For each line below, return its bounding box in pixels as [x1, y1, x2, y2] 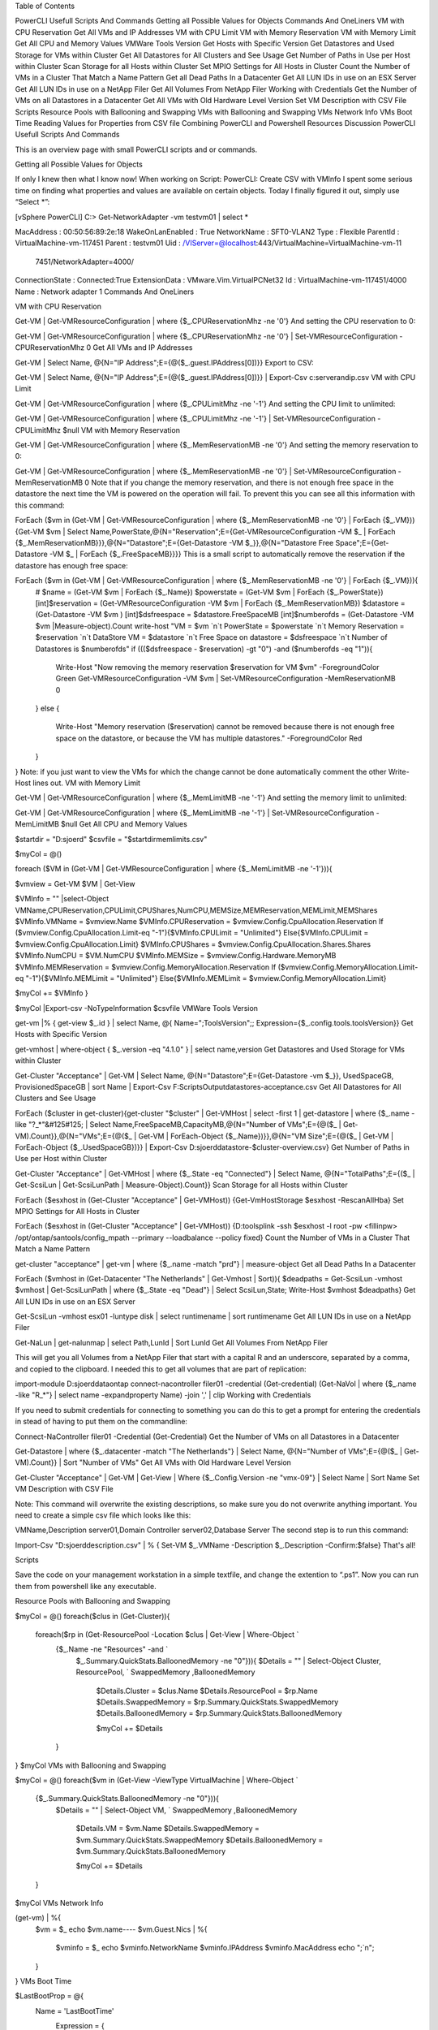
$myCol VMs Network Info [15, 1898, 104, 1908]
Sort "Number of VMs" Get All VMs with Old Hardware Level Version [63, 1458, 292, 1467]
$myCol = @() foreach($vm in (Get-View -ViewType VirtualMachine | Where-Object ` [15, 1775, 298, 1785]
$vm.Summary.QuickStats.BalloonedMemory [75, 1846, 226, 1855]
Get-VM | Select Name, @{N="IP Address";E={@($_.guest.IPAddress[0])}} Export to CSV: [15, 357, 314, 367]
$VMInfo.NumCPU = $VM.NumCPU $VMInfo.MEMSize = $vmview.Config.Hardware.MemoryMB [15, 951, 337, 961]
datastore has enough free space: [15, 560, 129, 570]
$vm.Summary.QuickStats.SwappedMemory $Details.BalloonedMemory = [75, 1835, 324, 1845]
